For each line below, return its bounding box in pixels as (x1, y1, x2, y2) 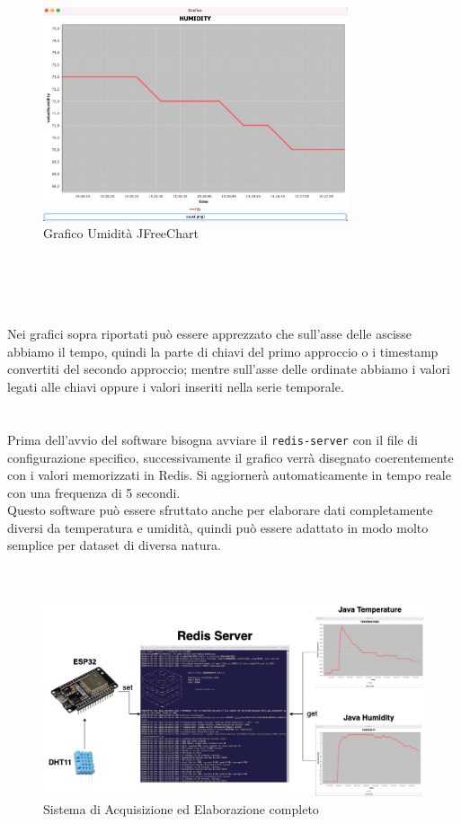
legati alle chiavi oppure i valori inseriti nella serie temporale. (7, 377, 344, 396)
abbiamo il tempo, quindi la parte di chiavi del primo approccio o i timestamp (7, 341, 439, 360)
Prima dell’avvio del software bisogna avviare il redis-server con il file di (7, 430, 418, 448)
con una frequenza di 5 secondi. (7, 483, 181, 501)
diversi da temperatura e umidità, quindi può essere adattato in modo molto (7, 518, 429, 536)
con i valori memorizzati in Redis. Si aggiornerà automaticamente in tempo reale (7, 465, 451, 484)
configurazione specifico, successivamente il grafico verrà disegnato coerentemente (7, 447, 454, 466)
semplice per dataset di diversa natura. (7, 536, 221, 554)
